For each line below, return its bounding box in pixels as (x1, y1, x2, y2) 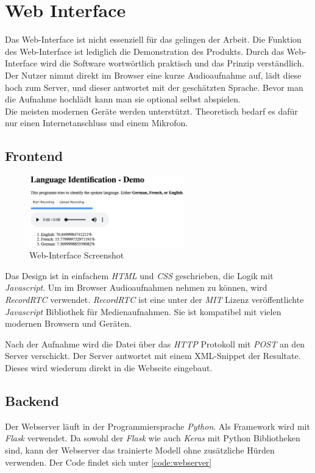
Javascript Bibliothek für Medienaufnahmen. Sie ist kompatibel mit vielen (5, 305, 281, 318)
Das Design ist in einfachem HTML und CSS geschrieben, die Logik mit (5, 269, 274, 282)
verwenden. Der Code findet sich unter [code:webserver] (5, 455, 212, 468)
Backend (5, 391, 59, 410)
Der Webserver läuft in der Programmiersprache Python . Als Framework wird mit (5, 419, 310, 432)
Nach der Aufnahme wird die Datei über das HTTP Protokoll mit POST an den (5, 337, 305, 350)
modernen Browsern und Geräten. (5, 317, 132, 330)
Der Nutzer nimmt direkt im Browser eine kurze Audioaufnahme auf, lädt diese (5, 68, 302, 81)
